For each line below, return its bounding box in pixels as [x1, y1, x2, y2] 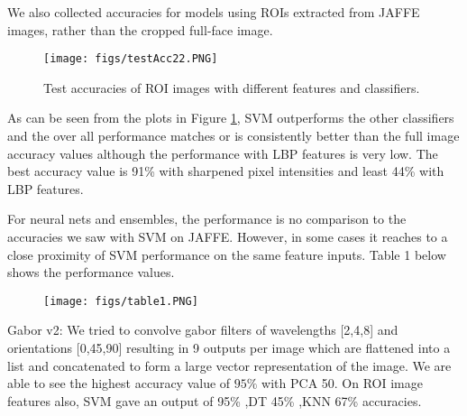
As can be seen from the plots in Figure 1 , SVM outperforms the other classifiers [7, 108, 454, 127]
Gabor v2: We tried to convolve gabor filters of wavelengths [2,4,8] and [7, 320, 398, 339]
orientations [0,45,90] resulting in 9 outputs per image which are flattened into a [7, 338, 451, 357]
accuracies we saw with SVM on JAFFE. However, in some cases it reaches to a [7, 227, 448, 245]
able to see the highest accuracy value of [7, 374, 231, 393]
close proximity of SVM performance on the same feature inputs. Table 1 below [7, 245, 446, 263]
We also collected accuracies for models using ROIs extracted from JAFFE [7, 3, 420, 21]
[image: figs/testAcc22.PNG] [43, 52, 218, 66]
